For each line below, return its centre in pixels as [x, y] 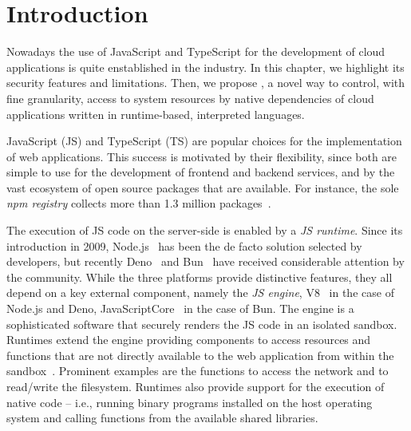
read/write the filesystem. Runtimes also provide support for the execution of [196, 386]
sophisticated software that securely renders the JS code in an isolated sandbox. [202, 324]
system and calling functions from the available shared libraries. [162, 418]
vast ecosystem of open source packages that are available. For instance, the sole [203, 187]
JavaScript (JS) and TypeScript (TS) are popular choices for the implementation [204, 141]
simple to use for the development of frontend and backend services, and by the [201, 172]
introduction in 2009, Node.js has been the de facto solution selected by [184, 245]
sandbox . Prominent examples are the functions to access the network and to [198, 371]
